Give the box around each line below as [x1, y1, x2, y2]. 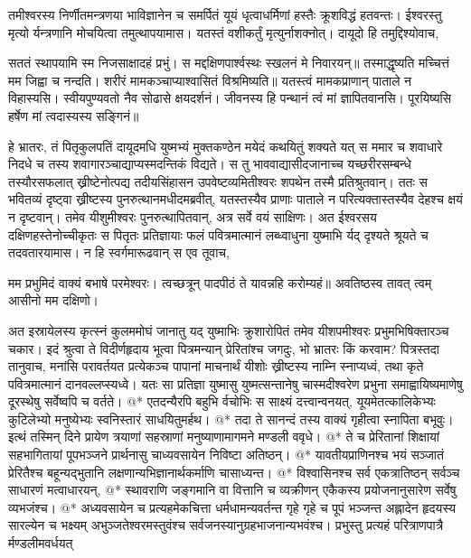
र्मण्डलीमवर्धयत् [8, 534, 73, 553]
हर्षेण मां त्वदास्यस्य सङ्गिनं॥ [8, 106, 139, 125]
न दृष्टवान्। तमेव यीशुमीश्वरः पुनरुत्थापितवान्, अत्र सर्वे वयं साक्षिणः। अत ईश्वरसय [8, 207, 377, 226]
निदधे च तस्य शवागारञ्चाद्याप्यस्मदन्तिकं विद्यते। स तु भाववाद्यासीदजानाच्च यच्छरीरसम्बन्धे [8, 154, 411, 173]
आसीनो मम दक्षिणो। [8, 291, 99, 310]
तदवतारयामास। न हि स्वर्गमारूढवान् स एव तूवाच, [8, 243, 230, 262]
